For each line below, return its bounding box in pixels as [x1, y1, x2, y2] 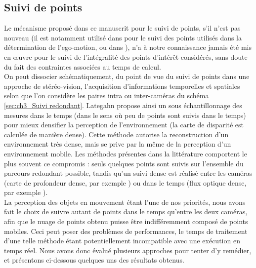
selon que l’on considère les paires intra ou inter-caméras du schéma [4, 90, 209, 101]
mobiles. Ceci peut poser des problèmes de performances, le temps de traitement [4, 226, 248, 236]
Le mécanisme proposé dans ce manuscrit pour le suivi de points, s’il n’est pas [4, 23, 241, 33]
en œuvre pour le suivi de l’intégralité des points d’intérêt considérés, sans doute [4, 51, 248, 62]
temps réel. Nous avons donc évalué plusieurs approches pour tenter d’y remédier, [4, 245, 252, 255]
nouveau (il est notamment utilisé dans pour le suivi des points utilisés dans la [4, 32, 242, 42]
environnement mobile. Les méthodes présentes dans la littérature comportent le [4, 148, 247, 158]
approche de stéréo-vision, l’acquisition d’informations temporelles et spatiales [4, 80, 240, 91]
